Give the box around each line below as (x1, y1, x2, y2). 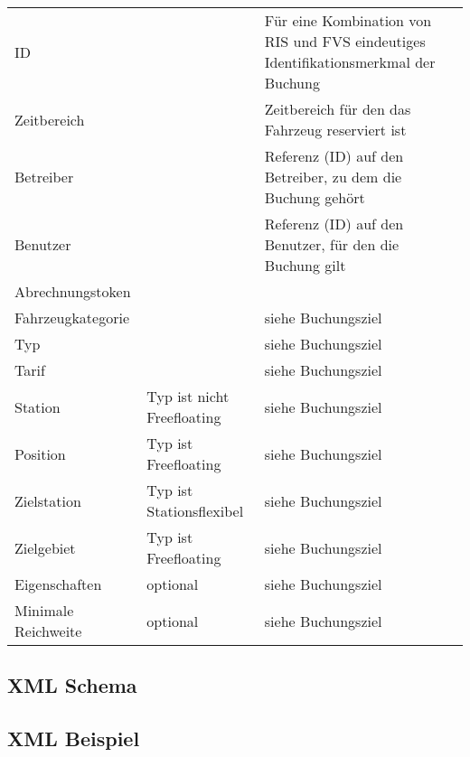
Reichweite (14, 621, 82, 641)
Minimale (14, 600, 74, 621)
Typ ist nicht (146, 386, 230, 407)
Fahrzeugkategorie (14, 307, 129, 328)
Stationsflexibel (146, 500, 244, 521)
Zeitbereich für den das (264, 98, 411, 119)
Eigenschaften (14, 574, 102, 594)
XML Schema (7, 671, 137, 699)
